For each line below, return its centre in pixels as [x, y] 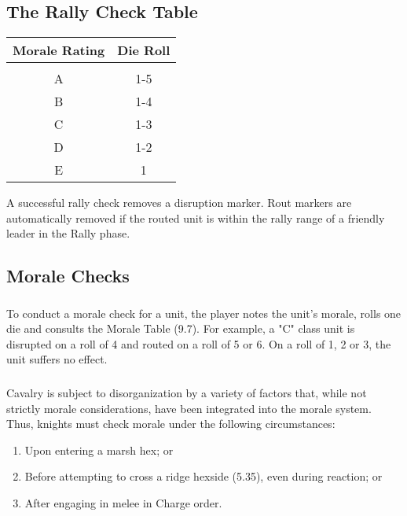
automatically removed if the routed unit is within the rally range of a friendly [196, 217]
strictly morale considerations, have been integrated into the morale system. [189, 408]
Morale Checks [68, 276]
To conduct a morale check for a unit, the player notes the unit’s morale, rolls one [204, 313]
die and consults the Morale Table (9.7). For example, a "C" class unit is [181, 328]
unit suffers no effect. [57, 359]
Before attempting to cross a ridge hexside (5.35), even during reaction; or [203, 476]
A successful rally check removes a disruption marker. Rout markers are [179, 203]
